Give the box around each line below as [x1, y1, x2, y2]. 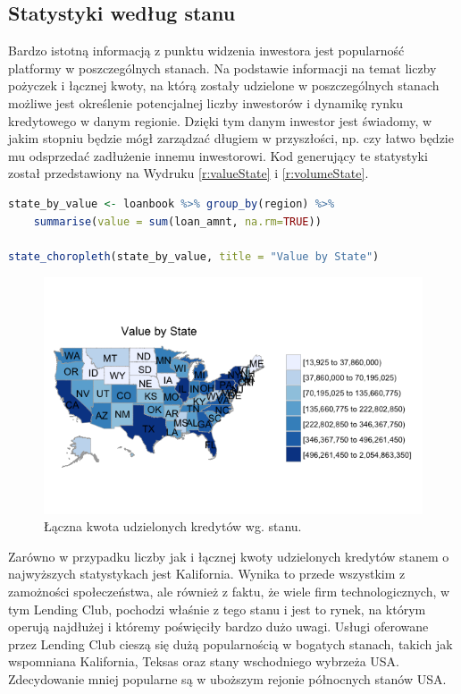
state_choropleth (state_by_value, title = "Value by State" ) [8, 250, 380, 263]
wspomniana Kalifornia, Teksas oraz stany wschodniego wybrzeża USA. [8, 652, 400, 671]
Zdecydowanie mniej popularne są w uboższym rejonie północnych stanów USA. [8, 670, 447, 689]
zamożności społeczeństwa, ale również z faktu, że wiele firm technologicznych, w [8, 582, 450, 601]
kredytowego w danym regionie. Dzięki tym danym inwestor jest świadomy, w [8, 111, 432, 130]
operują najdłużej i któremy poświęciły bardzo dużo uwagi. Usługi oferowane [8, 617, 429, 636]
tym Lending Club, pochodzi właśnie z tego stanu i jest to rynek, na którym [8, 599, 426, 618]
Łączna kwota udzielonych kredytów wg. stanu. [44, 517, 302, 536]
